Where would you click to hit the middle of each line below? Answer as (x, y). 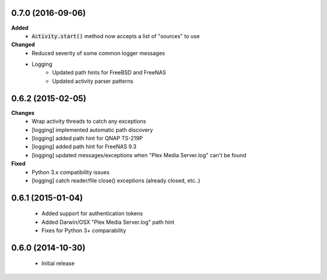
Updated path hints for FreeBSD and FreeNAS (109, 73)
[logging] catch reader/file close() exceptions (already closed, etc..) (116, 180)
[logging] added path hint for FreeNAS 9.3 (84, 147)
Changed (23, 45)
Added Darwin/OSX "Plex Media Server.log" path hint (108, 222)
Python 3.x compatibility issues (71, 172)
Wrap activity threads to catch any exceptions (89, 122)
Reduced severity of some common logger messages (98, 53)
